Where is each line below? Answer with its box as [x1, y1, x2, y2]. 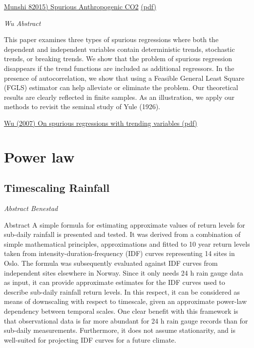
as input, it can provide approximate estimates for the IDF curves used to [4, 277, 225, 287]
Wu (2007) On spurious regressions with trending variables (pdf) [4, 117, 197, 128]
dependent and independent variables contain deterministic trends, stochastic [4, 44, 235, 54]
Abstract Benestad [4, 203, 58, 213]
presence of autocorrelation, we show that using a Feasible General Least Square [4, 72, 245, 83]
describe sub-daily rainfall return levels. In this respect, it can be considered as [4, 286, 240, 297]
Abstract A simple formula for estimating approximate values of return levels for [4, 219, 245, 230]
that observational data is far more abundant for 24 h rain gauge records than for [4, 315, 248, 325]
